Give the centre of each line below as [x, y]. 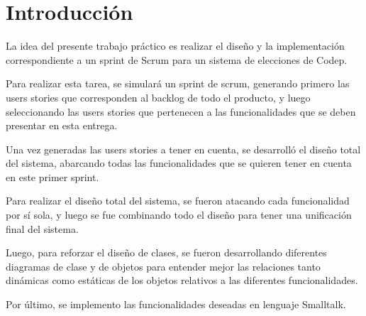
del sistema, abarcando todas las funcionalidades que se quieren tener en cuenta [179, 163]
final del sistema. [42, 228]
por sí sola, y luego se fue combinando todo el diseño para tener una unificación [179, 215]
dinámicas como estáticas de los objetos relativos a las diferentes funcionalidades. [182, 280]
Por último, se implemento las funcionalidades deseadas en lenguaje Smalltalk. [176, 304]
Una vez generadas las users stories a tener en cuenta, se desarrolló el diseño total [183, 149]
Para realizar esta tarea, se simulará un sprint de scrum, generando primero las [178, 83]
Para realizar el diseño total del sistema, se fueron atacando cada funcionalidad [178, 201]
